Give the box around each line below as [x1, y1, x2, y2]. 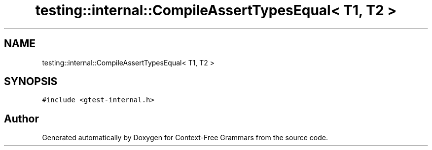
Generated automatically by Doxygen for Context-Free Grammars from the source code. [42, 133, 328, 142]
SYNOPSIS [4, 75, 58, 88]
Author [4, 112, 39, 125]
